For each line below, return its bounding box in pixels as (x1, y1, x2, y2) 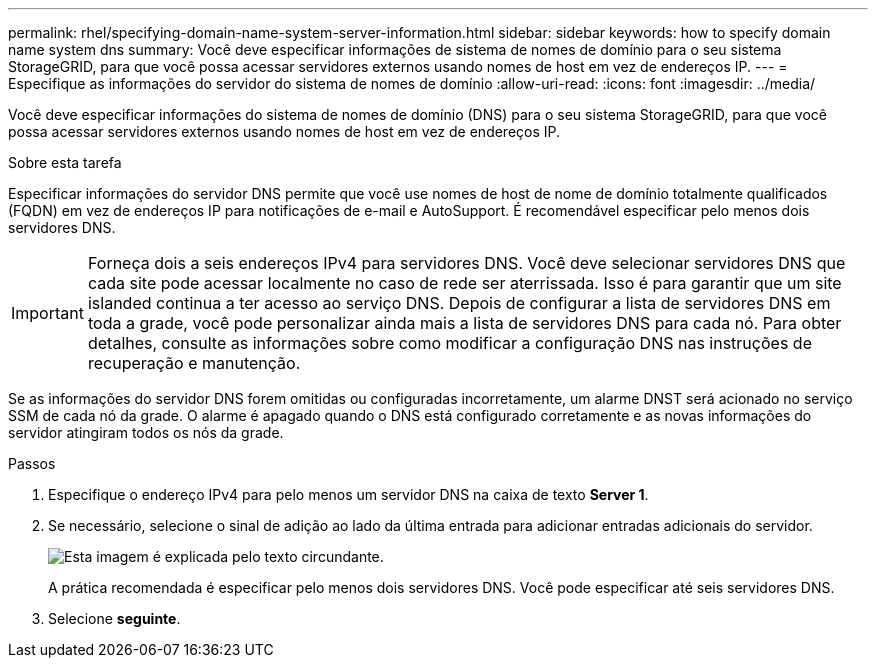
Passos (8, 455, 56, 472)
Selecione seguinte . (48, 610, 181, 627)
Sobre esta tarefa (8, 154, 122, 171)
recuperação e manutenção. (87, 353, 301, 373)
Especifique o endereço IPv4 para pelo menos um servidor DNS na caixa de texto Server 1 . (48, 486, 649, 503)
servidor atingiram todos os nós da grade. (8, 424, 284, 441)
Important (11, 303, 84, 323)
